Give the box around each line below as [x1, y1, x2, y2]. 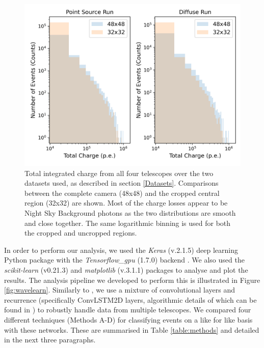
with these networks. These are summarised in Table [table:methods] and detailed [4, 324, 259, 335]
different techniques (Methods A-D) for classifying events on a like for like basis [4, 314, 253, 325]
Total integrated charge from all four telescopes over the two [24, 167, 214, 178]
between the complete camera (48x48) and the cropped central [24, 187, 220, 198]
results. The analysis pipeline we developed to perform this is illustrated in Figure [4, 274, 260, 285]
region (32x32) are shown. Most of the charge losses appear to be [24, 197, 228, 208]
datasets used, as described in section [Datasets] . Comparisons [24, 178, 219, 188]
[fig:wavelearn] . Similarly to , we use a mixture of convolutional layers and [4, 284, 235, 295]
